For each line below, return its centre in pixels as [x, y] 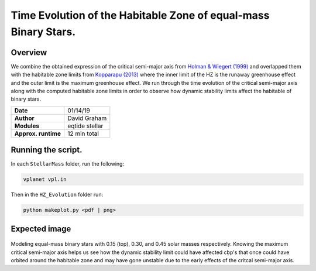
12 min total [83, 133]
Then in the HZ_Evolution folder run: [57, 195]
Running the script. [47, 150]
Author [24, 118]
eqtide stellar [85, 126]
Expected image [41, 229]
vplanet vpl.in [45, 179]
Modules [27, 126]
